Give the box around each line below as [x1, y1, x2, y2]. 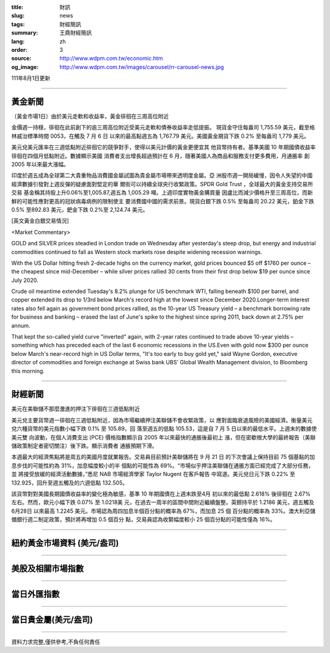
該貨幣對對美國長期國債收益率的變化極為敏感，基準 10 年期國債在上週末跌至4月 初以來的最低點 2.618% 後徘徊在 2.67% [11, 490, 311, 497]
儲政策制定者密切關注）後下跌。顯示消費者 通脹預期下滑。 [11, 442, 158, 450]
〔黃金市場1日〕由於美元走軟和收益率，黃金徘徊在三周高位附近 [11, 113, 169, 120]
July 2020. [11, 276, 38, 284]
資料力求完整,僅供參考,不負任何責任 [11, 638, 101, 645]
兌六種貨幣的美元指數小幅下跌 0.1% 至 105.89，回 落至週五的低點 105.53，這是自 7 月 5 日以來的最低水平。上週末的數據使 [11, 425, 317, 433]
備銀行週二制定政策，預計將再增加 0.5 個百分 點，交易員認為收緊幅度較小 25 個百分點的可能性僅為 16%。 [11, 516, 276, 523]
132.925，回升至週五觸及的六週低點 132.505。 [11, 479, 128, 486]
